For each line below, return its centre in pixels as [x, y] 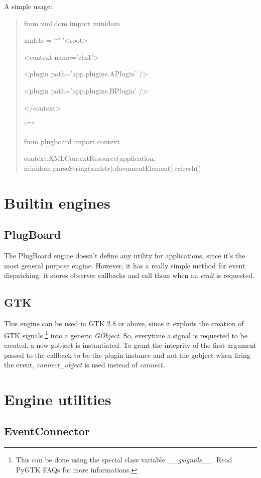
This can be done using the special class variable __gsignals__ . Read [124, 460]
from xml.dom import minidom [72, 23]
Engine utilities [58, 399]
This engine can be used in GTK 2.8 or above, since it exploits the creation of [124, 323]
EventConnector [47, 431]
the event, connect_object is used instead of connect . [84, 365]
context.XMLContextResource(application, [90, 158]
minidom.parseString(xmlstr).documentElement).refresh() [112, 168]
